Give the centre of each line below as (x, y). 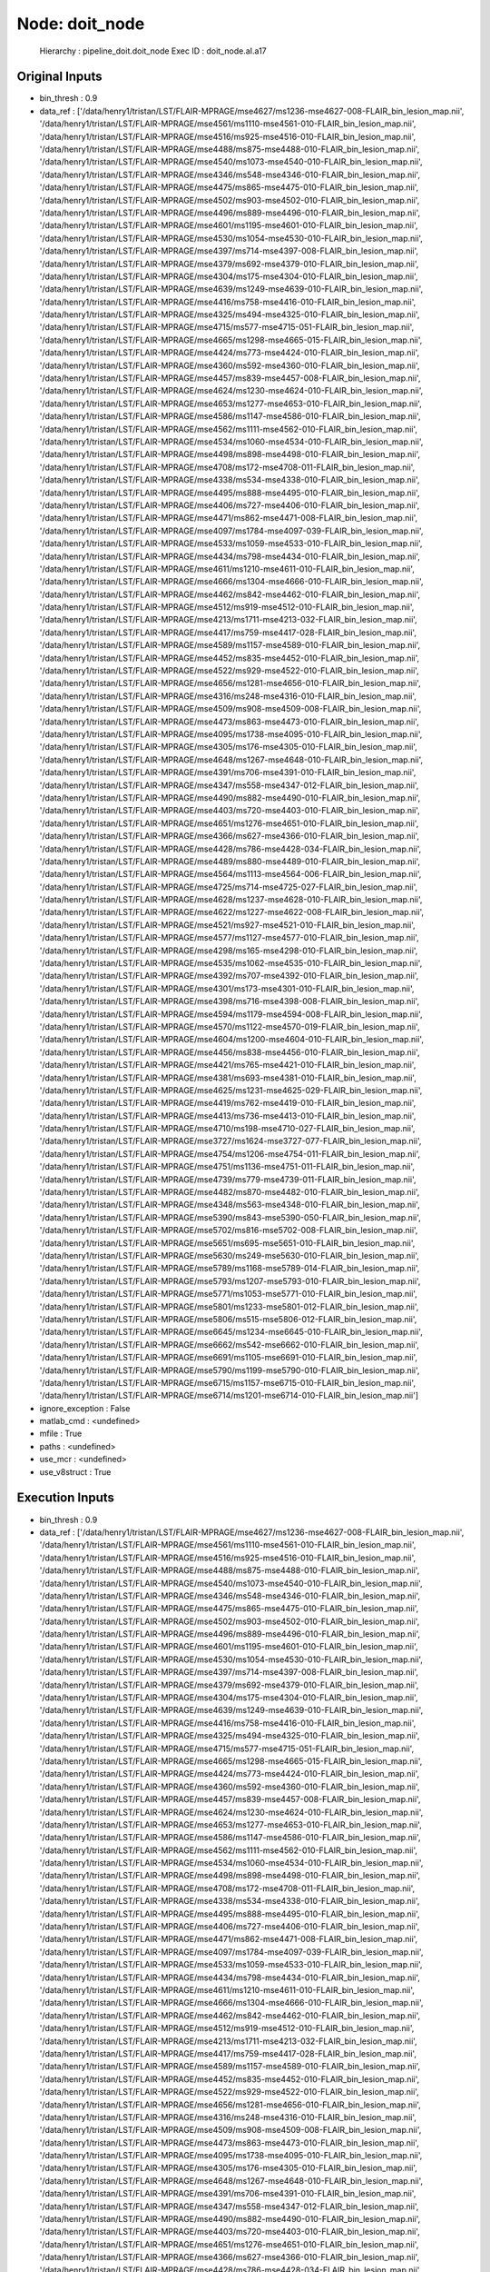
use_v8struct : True (75, 1471)
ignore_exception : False (85, 1408)
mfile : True (61, 1434)
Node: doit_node (81, 24)
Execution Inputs (66, 1498)
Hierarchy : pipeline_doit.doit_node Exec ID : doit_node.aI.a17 (153, 51)
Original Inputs (59, 77)
